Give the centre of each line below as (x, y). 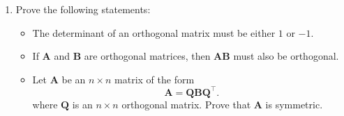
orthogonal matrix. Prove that (186, 104)
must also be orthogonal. (286, 56)
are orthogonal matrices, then (147, 56)
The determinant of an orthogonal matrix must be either (154, 32)
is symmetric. (294, 104)
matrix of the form (155, 79)
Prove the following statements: (83, 9)
